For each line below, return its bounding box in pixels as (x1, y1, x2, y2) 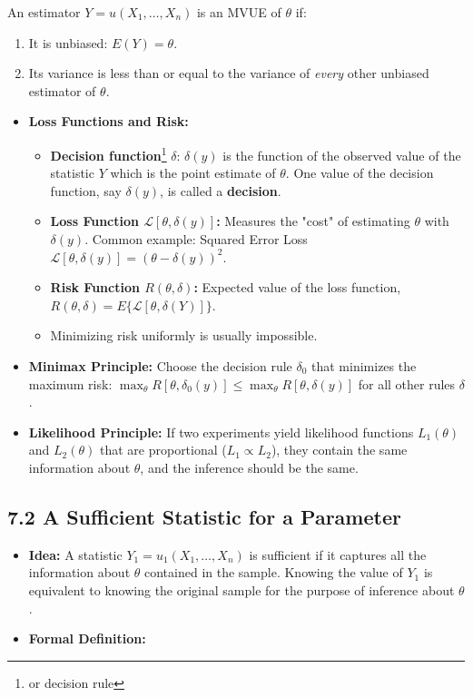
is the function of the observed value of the (222, 145, 461, 164)
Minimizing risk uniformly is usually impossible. (50, 326, 318, 345)
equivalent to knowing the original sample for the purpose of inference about (28, 580, 455, 599)
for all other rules (358, 374, 456, 393)
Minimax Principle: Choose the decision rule (28, 356, 292, 375)
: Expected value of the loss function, (193, 278, 401, 297)
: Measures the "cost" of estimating (216, 211, 410, 231)
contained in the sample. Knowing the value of (144, 563, 403, 582)
